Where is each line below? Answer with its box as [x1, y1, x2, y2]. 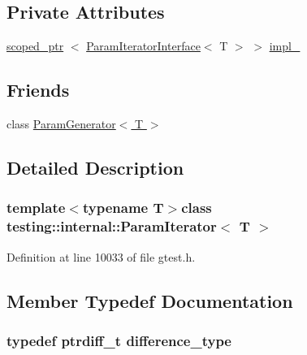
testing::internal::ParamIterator [6, 216, 217, 236]
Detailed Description [6, 154, 184, 180]
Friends [6, 77, 70, 102]
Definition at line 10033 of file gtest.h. [6, 248, 196, 265]
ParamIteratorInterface [86, 37, 201, 54]
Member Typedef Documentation [6, 288, 293, 313]
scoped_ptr [6, 37, 64, 54]
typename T [82, 197, 164, 218]
